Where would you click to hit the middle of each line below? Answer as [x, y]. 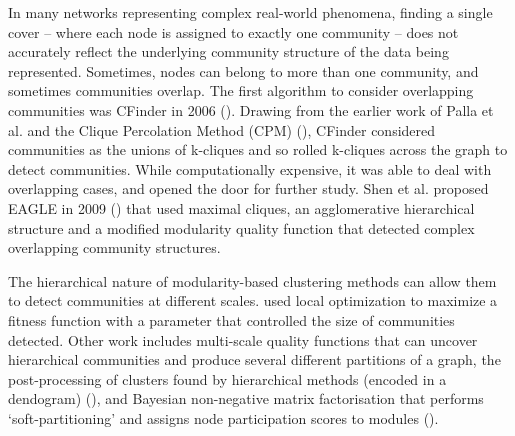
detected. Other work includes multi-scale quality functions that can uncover [243, 339]
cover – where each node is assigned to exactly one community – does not [233, 31]
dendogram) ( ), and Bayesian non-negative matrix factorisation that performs [246, 398]
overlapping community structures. [114, 247]
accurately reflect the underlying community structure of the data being [228, 51]
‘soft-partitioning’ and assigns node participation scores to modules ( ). [223, 417]
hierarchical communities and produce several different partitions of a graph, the [254, 359]
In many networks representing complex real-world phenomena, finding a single [250, 12]
